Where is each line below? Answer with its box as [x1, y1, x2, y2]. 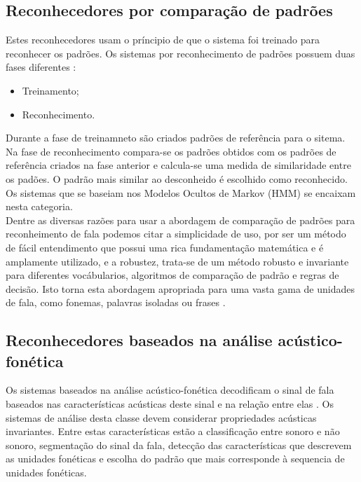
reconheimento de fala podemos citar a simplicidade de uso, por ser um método [6, 226, 346, 241]
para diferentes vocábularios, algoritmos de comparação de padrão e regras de [6, 268, 339, 282]
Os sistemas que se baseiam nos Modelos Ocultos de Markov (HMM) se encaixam [6, 185, 356, 200]
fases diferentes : [6, 60, 76, 74]
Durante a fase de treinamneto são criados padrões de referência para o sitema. [6, 130, 346, 145]
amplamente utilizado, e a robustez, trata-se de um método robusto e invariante [6, 254, 349, 268]
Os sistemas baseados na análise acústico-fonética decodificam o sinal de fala [6, 383, 334, 397]
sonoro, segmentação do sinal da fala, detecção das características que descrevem [6, 437, 352, 452]
